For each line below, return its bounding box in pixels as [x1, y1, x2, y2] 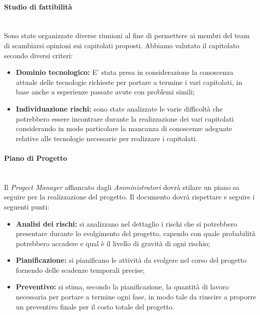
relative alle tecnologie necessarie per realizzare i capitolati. [16, 133, 198, 143]
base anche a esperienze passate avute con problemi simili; [16, 86, 195, 97]
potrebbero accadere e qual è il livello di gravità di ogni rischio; [16, 238, 210, 248]
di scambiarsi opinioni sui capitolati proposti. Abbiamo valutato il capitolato [4, 40, 239, 50]
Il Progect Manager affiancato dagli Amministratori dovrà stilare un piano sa [4, 181, 239, 192]
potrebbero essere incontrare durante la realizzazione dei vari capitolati [16, 113, 234, 124]
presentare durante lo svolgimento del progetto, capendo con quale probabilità [16, 228, 256, 239]
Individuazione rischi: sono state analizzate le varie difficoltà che [16, 103, 223, 114]
